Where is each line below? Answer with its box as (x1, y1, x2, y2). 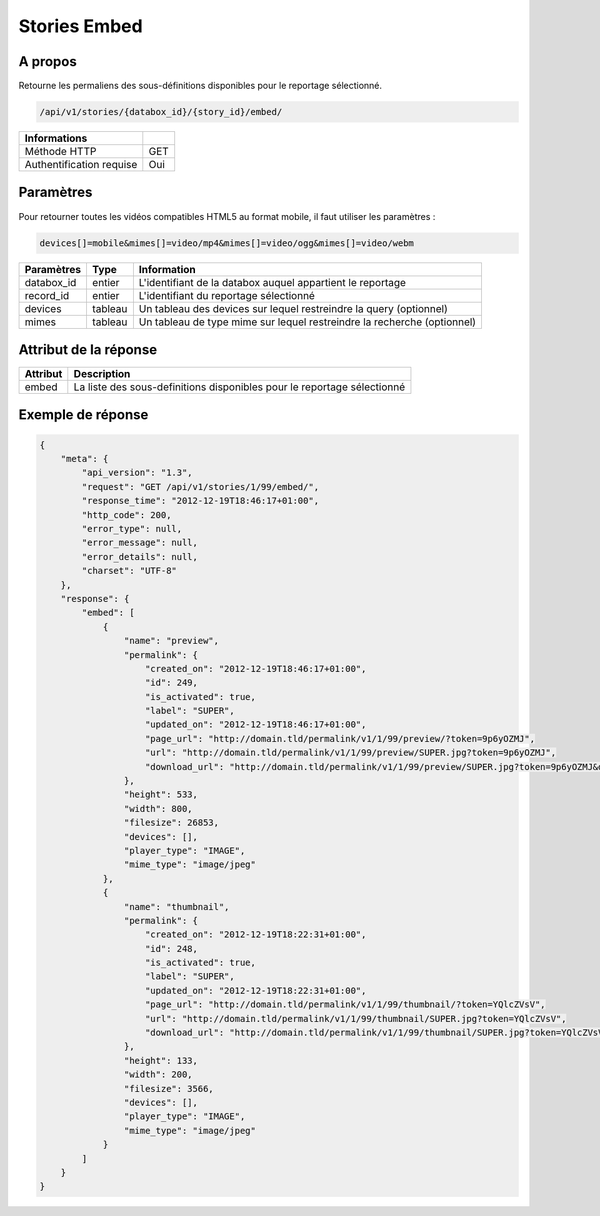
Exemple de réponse (18, 406, 149, 424)
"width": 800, (123, 803, 194, 814)
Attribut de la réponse (18, 341, 158, 358)
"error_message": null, (81, 537, 199, 549)
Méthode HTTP (24, 145, 97, 159)
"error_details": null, (81, 551, 199, 562)
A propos (18, 53, 77, 70)
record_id (24, 288, 70, 302)
